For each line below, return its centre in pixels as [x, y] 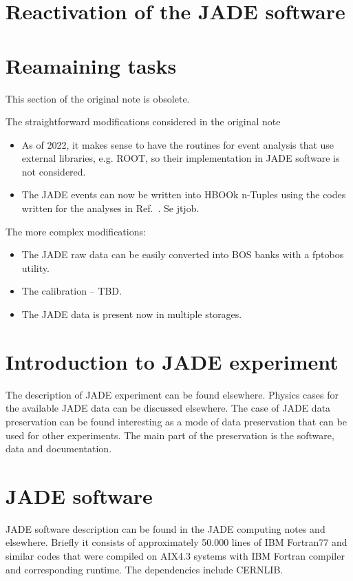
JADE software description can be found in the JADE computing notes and [165, 528]
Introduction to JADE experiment [172, 361]
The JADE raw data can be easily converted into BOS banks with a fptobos [183, 254]
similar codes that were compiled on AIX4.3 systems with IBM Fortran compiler [175, 556]
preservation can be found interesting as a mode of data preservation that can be [176, 421]
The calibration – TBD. [72, 291]
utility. [35, 267]
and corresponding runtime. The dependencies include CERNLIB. [145, 569]
